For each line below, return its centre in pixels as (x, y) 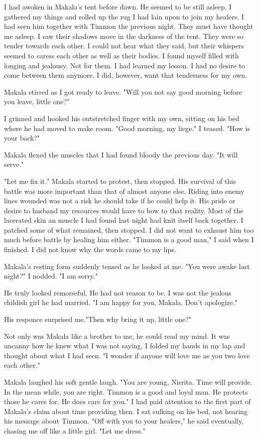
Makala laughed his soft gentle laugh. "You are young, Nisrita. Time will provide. (128, 382)
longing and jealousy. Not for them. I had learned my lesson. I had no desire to (125, 65)
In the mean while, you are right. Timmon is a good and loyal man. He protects (126, 391)
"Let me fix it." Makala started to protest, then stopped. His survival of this (120, 181)
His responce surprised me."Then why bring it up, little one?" (98, 319)
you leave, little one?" (37, 101)
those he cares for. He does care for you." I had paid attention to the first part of (128, 401)
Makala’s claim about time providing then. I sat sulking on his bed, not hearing (126, 411)
